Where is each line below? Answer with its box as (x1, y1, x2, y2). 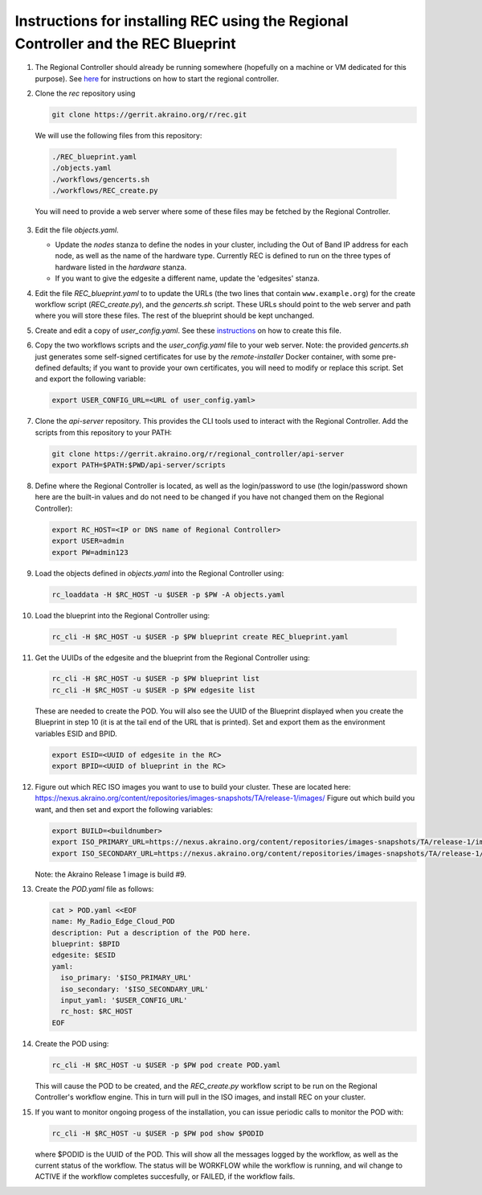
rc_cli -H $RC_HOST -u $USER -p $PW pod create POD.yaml (51, 1060, 281, 1070)
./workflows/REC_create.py (51, 186, 158, 195)
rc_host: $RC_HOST (60, 1007, 133, 1016)
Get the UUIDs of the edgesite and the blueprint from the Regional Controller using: (35, 652, 311, 663)
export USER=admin (51, 536, 125, 546)
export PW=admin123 (51, 548, 129, 556)
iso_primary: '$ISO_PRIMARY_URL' (60, 973, 192, 983)
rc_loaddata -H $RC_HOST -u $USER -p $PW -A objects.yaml (51, 589, 285, 599)
